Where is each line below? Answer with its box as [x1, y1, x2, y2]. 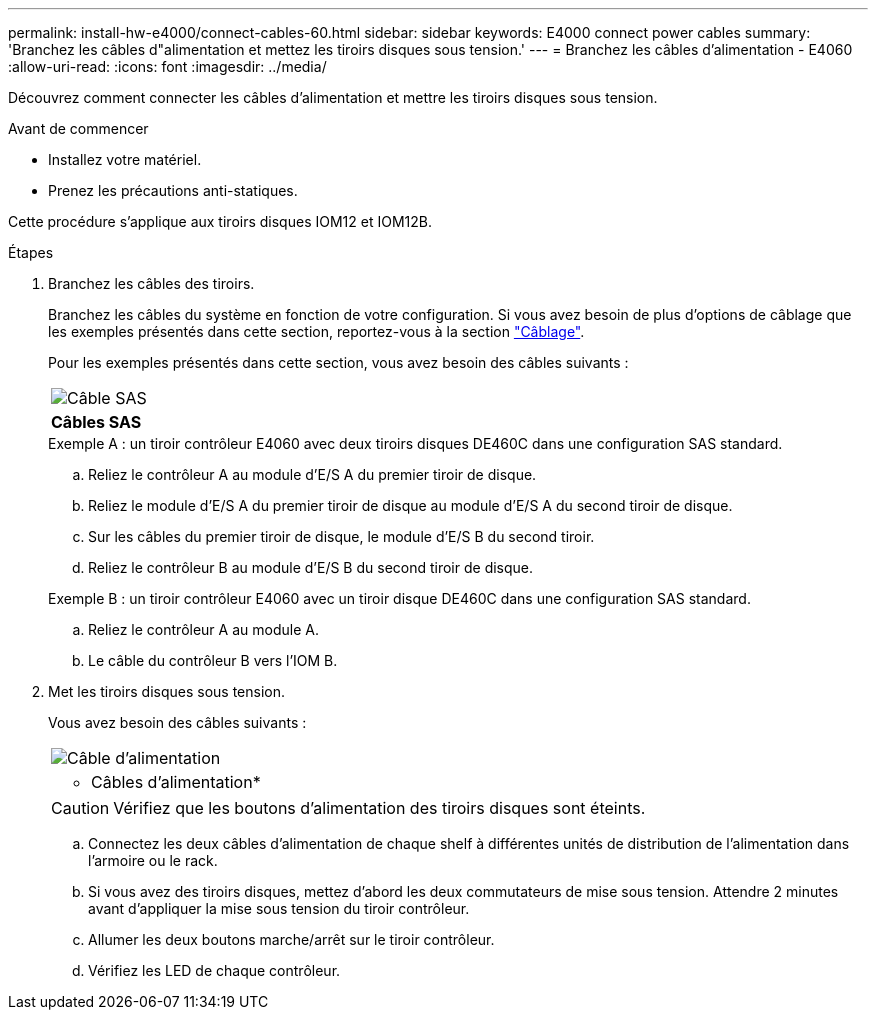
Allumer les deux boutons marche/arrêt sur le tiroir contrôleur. [88, 931, 495, 948]
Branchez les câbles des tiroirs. [48, 275, 255, 292]
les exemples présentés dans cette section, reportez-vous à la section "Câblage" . [48, 323, 585, 340]
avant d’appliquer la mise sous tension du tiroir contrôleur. [88, 900, 470, 917]
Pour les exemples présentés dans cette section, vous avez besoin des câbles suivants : [48, 354, 629, 371]
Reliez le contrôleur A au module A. [88, 621, 319, 638]
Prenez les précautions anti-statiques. [48, 182, 298, 199]
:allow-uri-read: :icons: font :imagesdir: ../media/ [8, 58, 327, 75]
